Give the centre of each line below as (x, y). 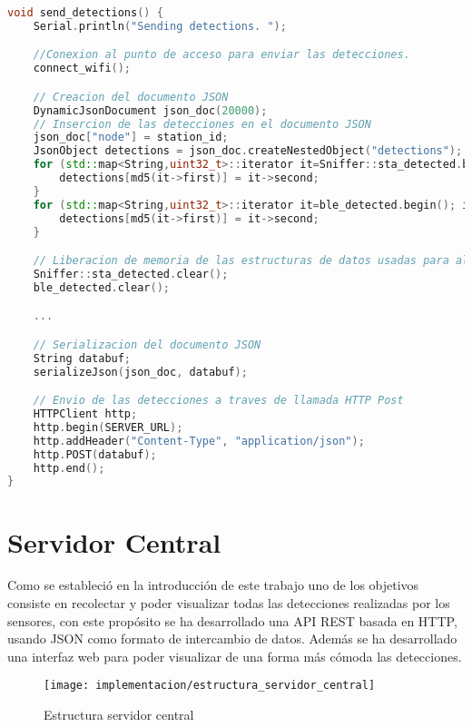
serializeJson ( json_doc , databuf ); (140, 372)
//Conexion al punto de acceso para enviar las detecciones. (221, 55)
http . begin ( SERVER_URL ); (108, 427)
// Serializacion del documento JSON (147, 344)
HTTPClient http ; (85, 414)
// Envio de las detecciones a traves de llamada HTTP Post (218, 401)
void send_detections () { (85, 13)
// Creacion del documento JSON (131, 97)
